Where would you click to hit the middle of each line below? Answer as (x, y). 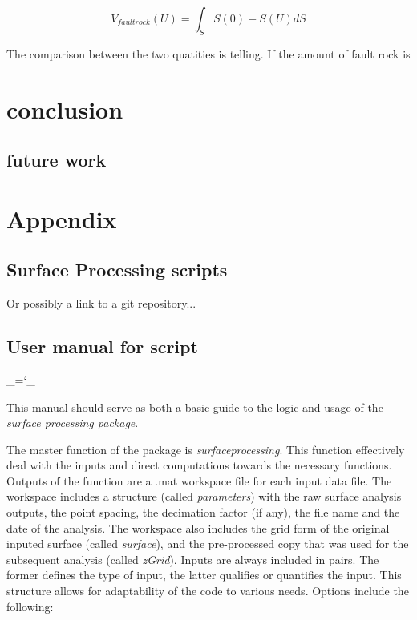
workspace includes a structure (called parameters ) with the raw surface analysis (204, 496)
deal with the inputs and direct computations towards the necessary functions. (199, 465)
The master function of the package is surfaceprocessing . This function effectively (206, 449)
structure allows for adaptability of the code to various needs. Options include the (208, 591)
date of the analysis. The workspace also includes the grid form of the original (198, 527)
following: (30, 606)
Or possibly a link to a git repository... (101, 303)
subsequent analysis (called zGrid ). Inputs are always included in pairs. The (193, 559)
